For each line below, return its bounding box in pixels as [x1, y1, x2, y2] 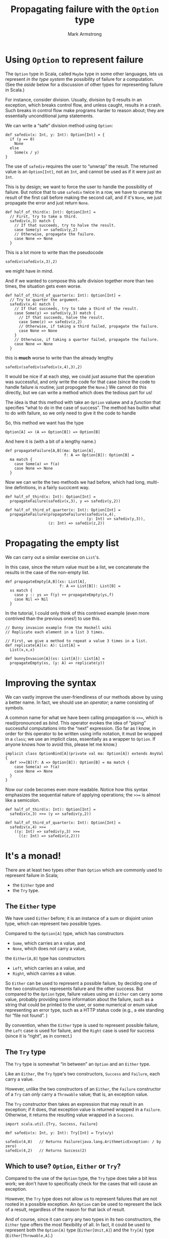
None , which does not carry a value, [12, 946, 86, 952]
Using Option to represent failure [5, 54, 144, 65]
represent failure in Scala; [5, 872, 59, 878]
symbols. [5, 704, 24, 710]
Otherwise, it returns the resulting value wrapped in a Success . [5, 1112, 135, 1118]
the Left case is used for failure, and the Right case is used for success [5, 1027, 155, 1034]
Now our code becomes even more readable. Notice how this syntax [5, 786, 148, 792]
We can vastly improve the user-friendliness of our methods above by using [5, 694, 163, 700]
